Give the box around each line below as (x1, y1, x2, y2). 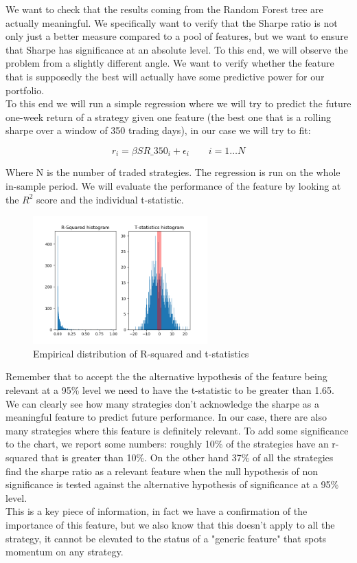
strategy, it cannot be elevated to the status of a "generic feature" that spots (5, 531, 327, 545)
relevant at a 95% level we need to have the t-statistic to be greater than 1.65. (5, 382, 334, 397)
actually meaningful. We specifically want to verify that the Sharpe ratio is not (5, 15, 338, 30)
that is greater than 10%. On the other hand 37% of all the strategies (41, 450, 334, 464)
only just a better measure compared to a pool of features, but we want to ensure (5, 29, 349, 43)
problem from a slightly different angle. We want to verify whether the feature (5, 56, 334, 70)
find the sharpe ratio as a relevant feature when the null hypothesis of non (5, 463, 319, 478)
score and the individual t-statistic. (36, 192, 184, 206)
